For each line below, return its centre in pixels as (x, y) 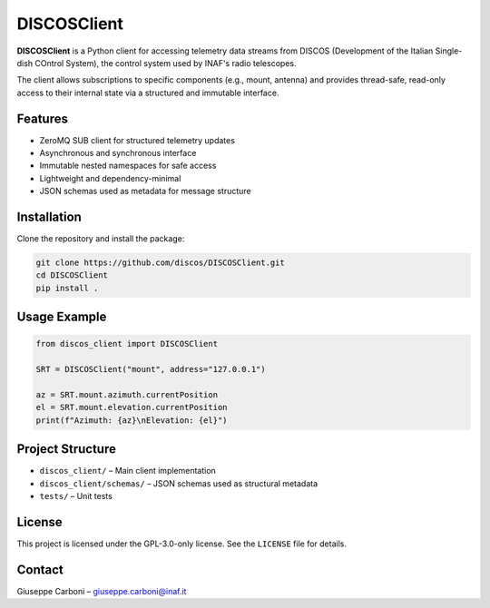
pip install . (67, 288)
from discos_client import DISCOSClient (127, 344)
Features (42, 118)
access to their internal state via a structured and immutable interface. (148, 93)
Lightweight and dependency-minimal (110, 178)
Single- (449, 51)
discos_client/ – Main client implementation (128, 471)
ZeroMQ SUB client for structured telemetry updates (137, 140)
